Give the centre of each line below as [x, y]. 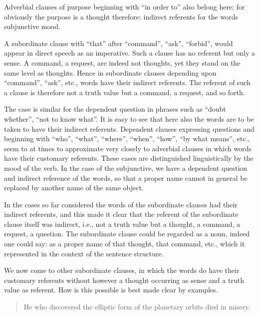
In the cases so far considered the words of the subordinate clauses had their [121, 204]
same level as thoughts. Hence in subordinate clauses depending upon [110, 72]
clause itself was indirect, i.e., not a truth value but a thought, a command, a [122, 224]
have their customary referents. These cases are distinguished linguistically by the [129, 158]
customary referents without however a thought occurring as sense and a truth [124, 280]
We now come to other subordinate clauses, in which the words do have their [122, 270]
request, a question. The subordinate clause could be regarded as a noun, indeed [127, 234]
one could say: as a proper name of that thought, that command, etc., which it [125, 244]
